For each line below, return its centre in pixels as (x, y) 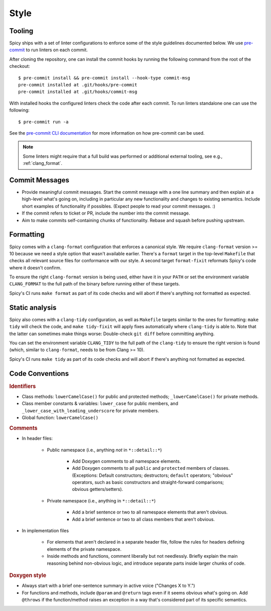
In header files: (37, 438)
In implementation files (45, 531)
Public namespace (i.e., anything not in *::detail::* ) (104, 450)
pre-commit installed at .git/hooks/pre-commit (78, 85)
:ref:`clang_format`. (43, 163)
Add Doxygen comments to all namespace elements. (126, 461)
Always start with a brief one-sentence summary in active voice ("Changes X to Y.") (108, 586)
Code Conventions (39, 374)
